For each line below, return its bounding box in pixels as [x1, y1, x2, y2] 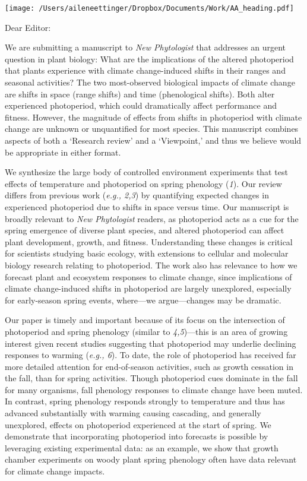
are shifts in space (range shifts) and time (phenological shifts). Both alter [5, 87, 275, 100]
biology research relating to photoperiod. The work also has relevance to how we [5, 258, 297, 271]
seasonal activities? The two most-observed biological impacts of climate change [5, 76, 295, 88]
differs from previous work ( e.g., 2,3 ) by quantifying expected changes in [5, 189, 269, 201]
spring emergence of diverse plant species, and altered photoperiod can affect [5, 224, 284, 236]
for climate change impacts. [5, 465, 105, 477]
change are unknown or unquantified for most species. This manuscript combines [5, 122, 299, 135]
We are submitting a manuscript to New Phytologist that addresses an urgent [5, 41, 286, 53]
